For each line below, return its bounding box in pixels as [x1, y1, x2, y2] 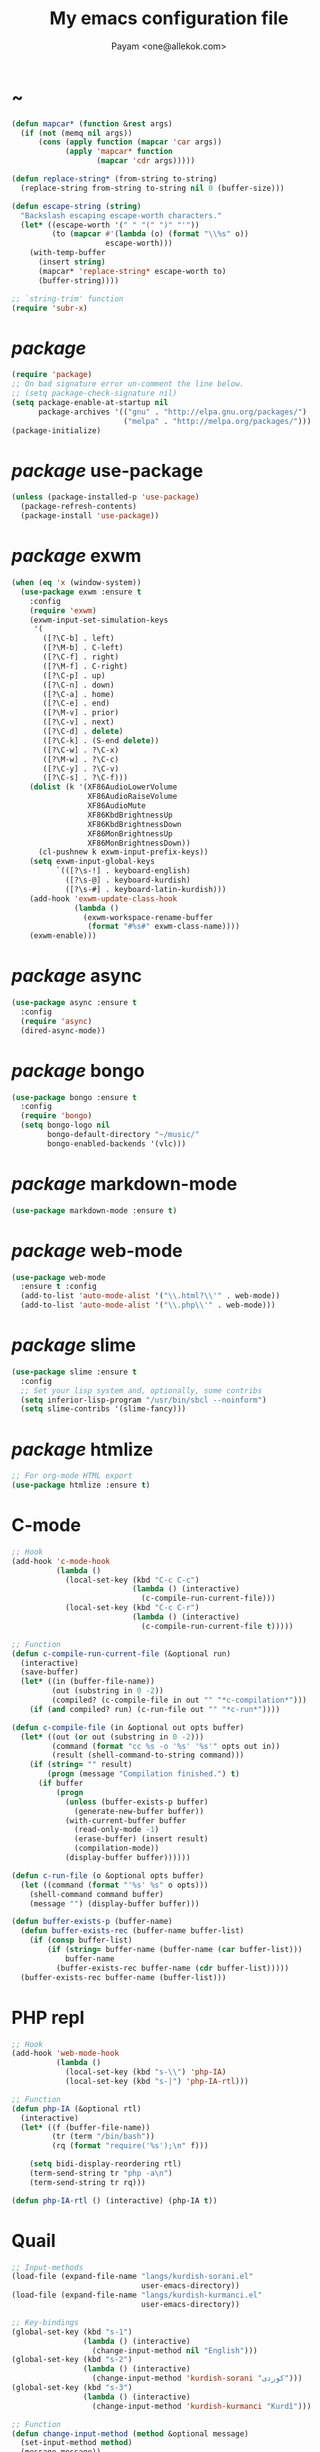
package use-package [11, 459, 204, 482]
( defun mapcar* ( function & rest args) [11, 118, 173, 129]
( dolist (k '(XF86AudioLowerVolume [29, 782, 178, 792]
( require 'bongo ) [20, 1111, 93, 1121]
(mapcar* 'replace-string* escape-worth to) [37, 266, 227, 276]
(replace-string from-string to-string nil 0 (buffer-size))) [20, 183, 285, 193]
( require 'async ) [20, 1016, 93, 1026]
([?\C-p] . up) [42, 670, 106, 681]
